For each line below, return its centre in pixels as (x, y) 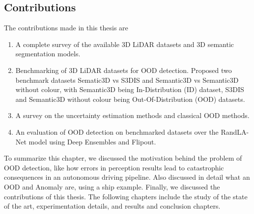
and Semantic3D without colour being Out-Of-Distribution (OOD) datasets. (130, 99)
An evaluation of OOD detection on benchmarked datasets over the (117, 131)
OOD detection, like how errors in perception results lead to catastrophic (114, 167)
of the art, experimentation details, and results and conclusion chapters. (112, 206)
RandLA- (235, 131)
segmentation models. (48, 54)
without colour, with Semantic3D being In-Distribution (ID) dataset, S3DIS (130, 89)
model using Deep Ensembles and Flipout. (92, 141)
